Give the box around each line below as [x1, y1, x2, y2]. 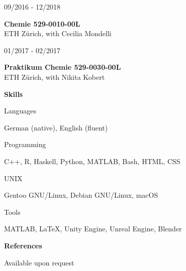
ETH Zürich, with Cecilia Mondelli [4, 28, 112, 39]
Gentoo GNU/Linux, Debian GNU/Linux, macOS [4, 190, 158, 200]
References [4, 240, 42, 250]
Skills [4, 88, 23, 99]
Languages [4, 105, 37, 116]
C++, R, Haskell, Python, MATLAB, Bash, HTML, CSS [4, 156, 180, 166]
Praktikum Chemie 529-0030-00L [4, 62, 121, 72]
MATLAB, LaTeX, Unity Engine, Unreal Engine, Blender [4, 223, 182, 234]
